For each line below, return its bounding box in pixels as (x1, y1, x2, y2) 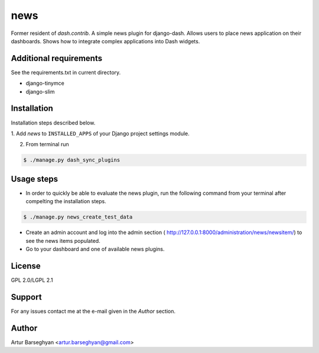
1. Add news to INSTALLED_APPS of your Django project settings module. (11, 130, 190, 137)
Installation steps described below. (11, 119, 96, 126)
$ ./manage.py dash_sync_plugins (23, 157, 121, 163)
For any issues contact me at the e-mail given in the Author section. (11, 307, 175, 315)
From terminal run (25, 141, 69, 148)
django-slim (25, 88, 55, 95)
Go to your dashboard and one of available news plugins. (25, 245, 165, 252)
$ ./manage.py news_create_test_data (23, 214, 133, 220)
